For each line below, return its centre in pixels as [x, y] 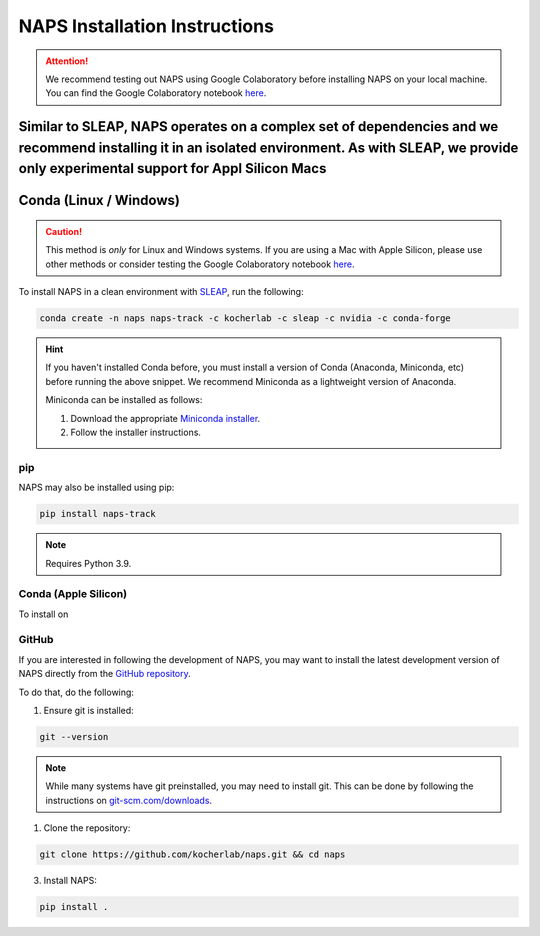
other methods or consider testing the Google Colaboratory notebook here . [200, 264]
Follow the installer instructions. [136, 432]
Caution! [64, 231]
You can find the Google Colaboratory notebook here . [156, 93]
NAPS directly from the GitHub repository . [105, 674]
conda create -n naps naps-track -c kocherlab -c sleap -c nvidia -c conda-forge [245, 318]
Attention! [67, 61]
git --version [74, 736]
